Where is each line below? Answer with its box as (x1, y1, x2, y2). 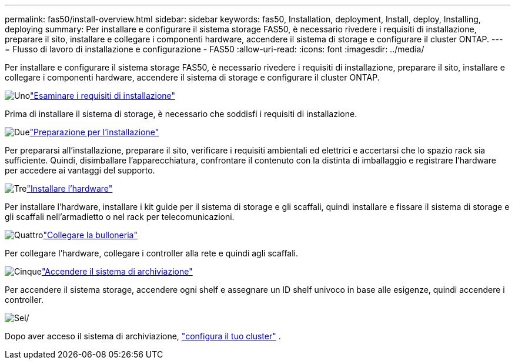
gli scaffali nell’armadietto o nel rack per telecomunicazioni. (5, 212, 235, 222)
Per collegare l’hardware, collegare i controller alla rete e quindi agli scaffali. (5, 248, 299, 258)
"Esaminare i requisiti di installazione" (30, 91, 176, 101)
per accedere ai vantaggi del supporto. (5, 165, 155, 175)
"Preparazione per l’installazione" (29, 127, 159, 137)
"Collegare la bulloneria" (43, 230, 138, 240)
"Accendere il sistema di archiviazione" (41, 266, 193, 276)
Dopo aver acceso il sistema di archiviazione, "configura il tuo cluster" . (5, 331, 281, 341)
